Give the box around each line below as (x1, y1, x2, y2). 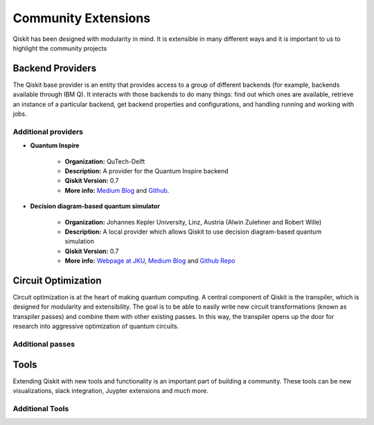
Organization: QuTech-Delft (64, 157, 145, 166)
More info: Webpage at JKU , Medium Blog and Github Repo (64, 257, 235, 265)
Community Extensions (12, 10, 151, 26)
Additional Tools (12, 404, 69, 413)
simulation (64, 237, 95, 245)
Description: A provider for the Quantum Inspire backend (64, 166, 229, 175)
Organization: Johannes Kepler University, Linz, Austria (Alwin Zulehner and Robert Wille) (64, 218, 322, 226)
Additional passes (12, 339, 75, 349)
